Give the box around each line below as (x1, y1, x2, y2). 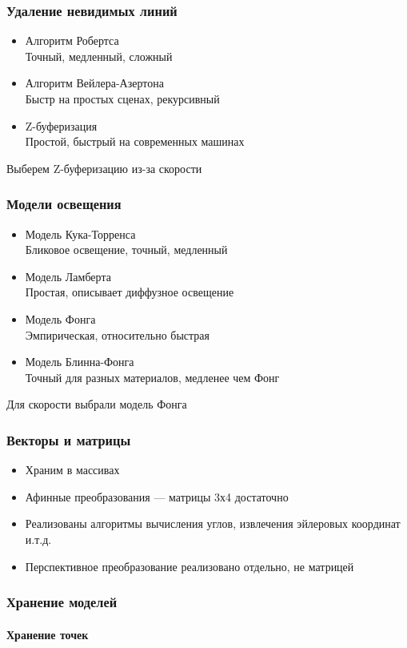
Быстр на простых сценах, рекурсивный (25, 91, 220, 107)
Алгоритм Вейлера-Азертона (25, 74, 164, 91)
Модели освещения (6, 194, 122, 214)
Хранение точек (6, 626, 89, 642)
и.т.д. (25, 530, 52, 547)
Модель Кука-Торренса (25, 225, 136, 242)
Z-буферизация (25, 117, 98, 134)
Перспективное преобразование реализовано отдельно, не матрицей (25, 557, 354, 574)
